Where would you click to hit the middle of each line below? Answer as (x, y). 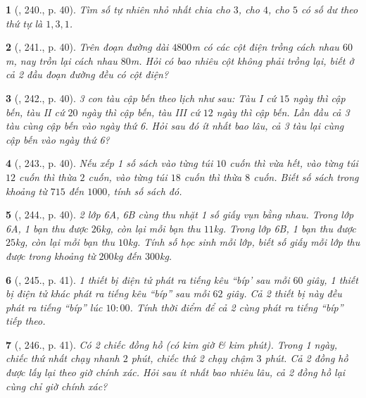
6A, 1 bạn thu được (47, 228)
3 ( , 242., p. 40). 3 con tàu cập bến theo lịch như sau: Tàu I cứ (141, 98)
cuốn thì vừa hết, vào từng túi (294, 163)
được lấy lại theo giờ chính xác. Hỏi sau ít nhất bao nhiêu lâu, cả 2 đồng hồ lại (176, 372)
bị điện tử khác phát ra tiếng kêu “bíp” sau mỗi (108, 293)
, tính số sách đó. (145, 191)
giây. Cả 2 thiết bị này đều (284, 293)
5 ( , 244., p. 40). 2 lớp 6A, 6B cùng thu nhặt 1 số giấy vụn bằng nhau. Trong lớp (180, 214)
